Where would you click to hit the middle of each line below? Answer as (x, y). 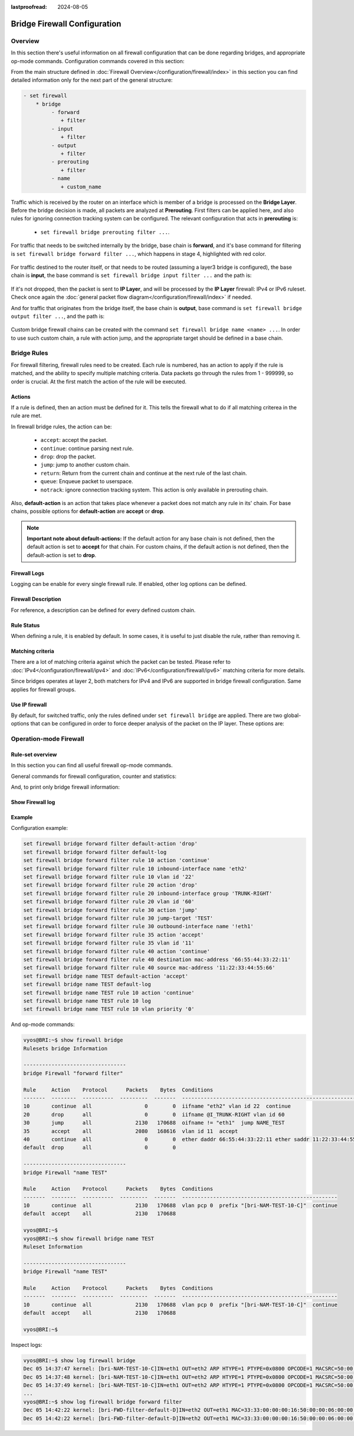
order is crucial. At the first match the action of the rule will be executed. (99, 382)
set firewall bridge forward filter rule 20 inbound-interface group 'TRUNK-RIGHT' (148, 893)
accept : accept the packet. (74, 440)
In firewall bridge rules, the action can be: (61, 426)
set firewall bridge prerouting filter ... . (105, 232)
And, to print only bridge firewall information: (65, 787)
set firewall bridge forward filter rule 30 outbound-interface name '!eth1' (138, 927)
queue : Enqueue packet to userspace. (87, 481)
